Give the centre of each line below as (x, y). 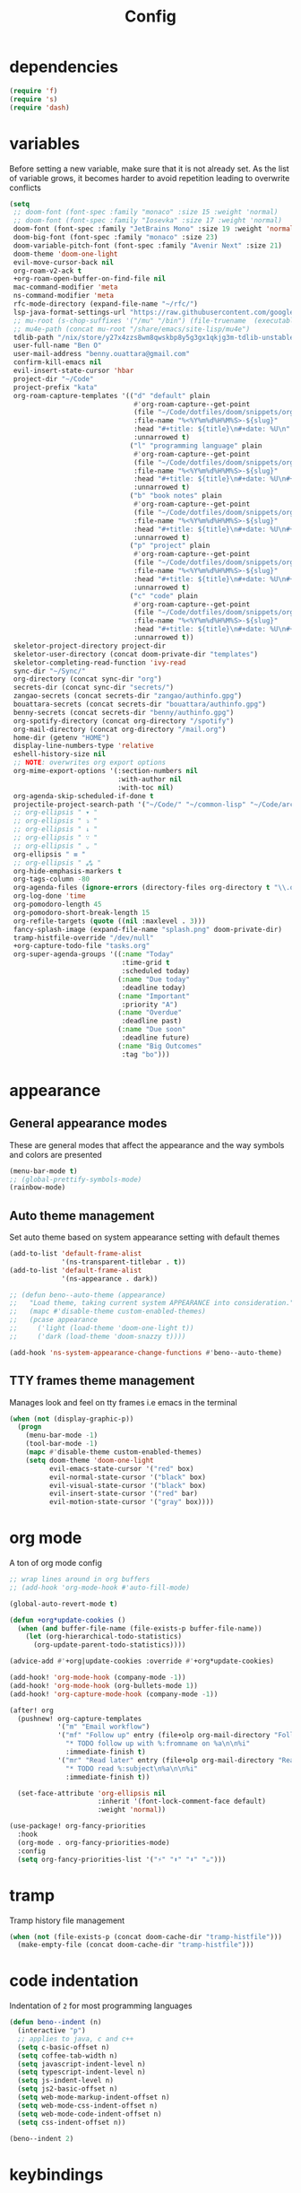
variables (45, 143)
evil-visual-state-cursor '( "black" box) (127, 1485)
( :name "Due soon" (152, 1030)
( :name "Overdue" (150, 1013)
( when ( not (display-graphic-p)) (72, 1419)
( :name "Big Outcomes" (160, 1046)
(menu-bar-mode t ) (43, 1171)
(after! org (31, 1710)
